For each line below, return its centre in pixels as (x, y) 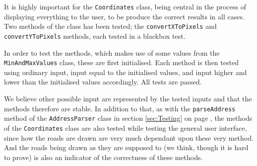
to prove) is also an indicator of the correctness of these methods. (103, 157)
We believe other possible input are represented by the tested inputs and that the (128, 98)
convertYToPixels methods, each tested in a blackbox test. (95, 36)
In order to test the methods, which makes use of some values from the (112, 52)
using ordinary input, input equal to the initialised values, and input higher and (126, 72)
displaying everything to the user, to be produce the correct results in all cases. (124, 16)
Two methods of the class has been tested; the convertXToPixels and (110, 26)
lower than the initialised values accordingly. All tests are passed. (103, 82)
